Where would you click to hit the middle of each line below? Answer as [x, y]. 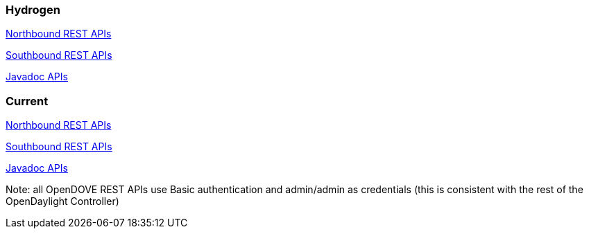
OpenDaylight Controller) [62, 201]
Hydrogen [33, 10]
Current [27, 101]
